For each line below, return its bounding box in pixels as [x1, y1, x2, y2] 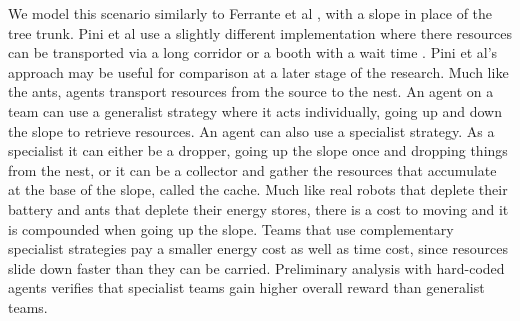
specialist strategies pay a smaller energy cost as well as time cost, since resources [8, 238, 508, 259]
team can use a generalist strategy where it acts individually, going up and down [8, 100, 502, 121]
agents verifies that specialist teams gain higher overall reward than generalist [8, 277, 485, 298]
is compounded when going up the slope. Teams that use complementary [8, 218, 454, 239]
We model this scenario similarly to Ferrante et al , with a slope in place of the [8, 3, 493, 23]
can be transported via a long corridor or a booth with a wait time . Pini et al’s [8, 42, 498, 63]
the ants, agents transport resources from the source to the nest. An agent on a [8, 81, 494, 102]
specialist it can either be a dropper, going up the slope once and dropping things [8, 140, 508, 161]
